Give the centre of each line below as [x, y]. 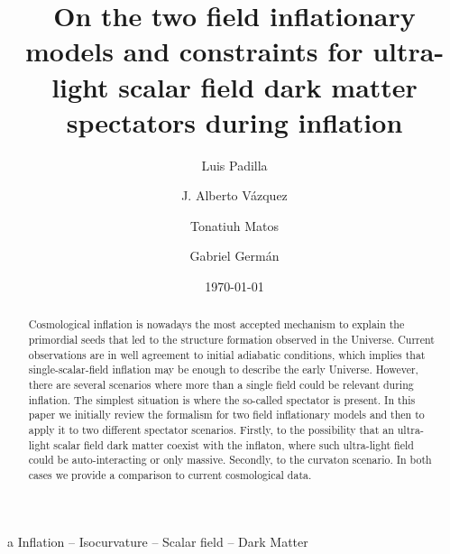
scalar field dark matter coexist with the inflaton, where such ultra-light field [234, 444]
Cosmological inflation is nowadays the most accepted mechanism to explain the [216, 324]
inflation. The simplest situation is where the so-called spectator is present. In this [222, 399]
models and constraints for [194, 51]
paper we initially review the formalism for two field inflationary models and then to [226, 415]
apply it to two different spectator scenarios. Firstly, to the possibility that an [211, 430]
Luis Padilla [234, 165]
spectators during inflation [234, 121]
